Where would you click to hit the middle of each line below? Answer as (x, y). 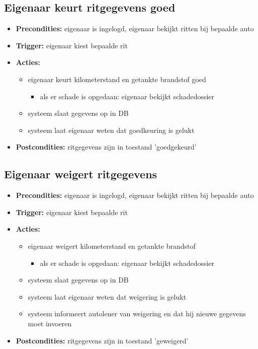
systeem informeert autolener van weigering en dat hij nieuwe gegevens (137, 313)
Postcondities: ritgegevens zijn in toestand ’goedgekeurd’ (106, 147)
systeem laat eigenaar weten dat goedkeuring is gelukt (111, 130)
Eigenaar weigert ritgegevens (81, 174)
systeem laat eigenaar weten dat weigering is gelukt (107, 296)
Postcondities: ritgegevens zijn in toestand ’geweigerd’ (102, 340)
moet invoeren (50, 323)
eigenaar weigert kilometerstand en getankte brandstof (112, 246)
